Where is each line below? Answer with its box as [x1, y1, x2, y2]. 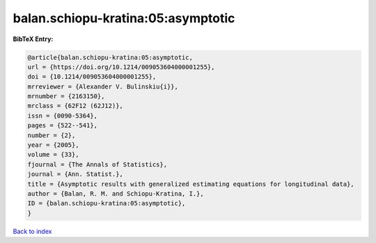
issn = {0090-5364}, [27, 111, 97, 120]
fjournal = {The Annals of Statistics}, [27, 160, 167, 168]
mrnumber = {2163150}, [27, 93, 105, 100]
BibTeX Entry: [13, 35, 54, 43]
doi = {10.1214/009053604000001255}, [27, 73, 157, 81]
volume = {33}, [27, 150, 79, 159]
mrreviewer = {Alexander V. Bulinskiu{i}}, [27, 82, 179, 91]
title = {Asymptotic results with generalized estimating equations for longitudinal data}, [27, 180, 354, 188]
